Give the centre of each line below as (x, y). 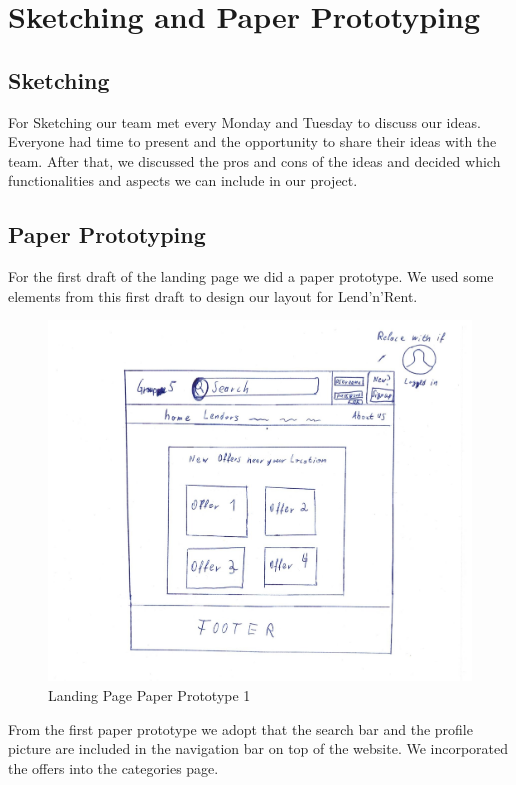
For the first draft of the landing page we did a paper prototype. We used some (251, 276)
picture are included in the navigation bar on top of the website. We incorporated (258, 748)
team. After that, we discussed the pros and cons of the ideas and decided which (254, 160)
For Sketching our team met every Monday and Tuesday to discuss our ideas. (244, 121)
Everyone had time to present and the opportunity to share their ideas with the (252, 141)
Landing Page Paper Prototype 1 (149, 694)
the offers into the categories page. (113, 767)
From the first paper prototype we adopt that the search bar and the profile (240, 728)
